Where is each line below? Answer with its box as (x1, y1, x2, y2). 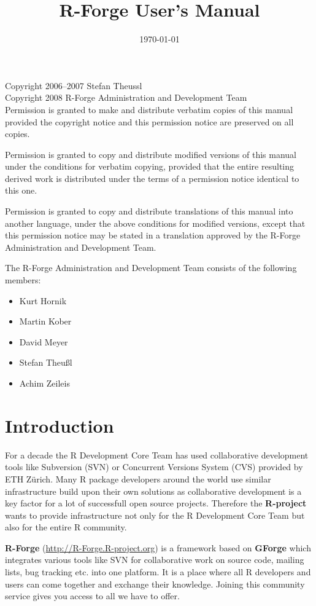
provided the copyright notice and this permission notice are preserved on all (5, 115, 294, 128)
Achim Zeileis (19, 377, 70, 389)
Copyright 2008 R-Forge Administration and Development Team (5, 91, 247, 104)
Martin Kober (19, 315, 72, 328)
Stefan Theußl (19, 356, 72, 369)
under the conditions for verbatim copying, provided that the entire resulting (5, 160, 295, 173)
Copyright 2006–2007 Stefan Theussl (5, 79, 142, 92)
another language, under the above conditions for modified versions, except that (5, 216, 306, 229)
